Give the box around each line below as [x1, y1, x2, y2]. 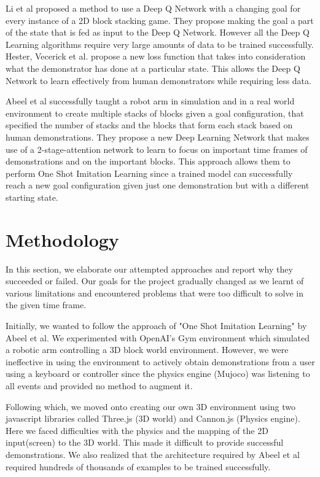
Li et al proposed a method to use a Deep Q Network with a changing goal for [6, 2, 301, 14]
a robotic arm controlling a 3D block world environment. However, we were [6, 343, 289, 356]
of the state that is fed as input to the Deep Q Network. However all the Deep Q [6, 26, 310, 39]
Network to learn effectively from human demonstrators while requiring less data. [6, 74, 311, 87]
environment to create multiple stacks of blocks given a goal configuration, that [6, 106, 304, 119]
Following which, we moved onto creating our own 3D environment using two [6, 400, 295, 413]
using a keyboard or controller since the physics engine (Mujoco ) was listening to [6, 367, 310, 380]
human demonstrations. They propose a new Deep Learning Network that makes [6, 130, 310, 143]
